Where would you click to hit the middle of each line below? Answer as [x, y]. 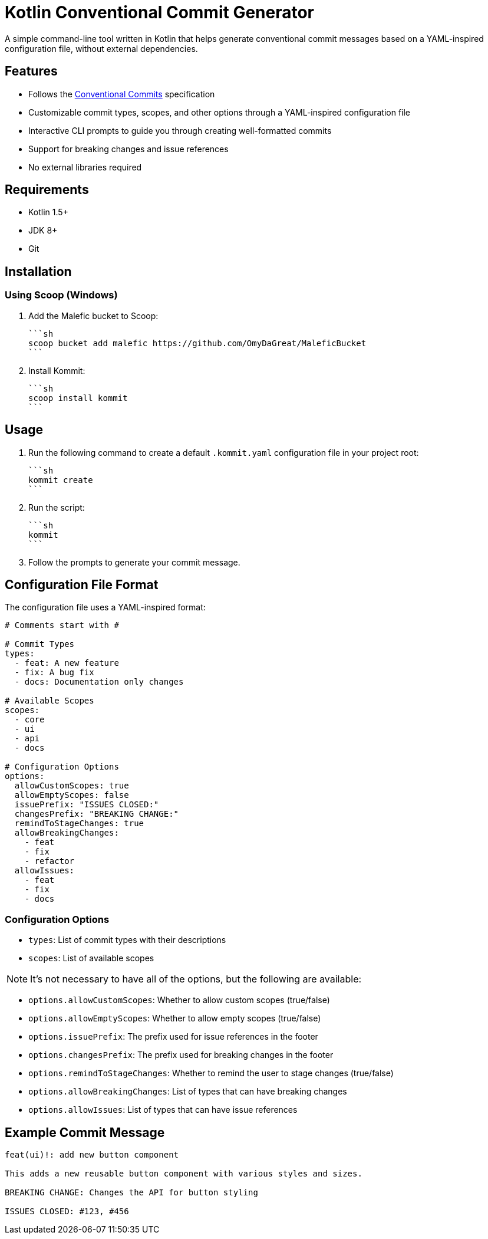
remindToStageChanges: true [79, 824]
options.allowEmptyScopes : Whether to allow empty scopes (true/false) [175, 1018]
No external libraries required [85, 167]
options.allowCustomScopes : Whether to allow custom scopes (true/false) [179, 1000]
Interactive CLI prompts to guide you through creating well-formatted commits [180, 130]
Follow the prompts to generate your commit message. [134, 562]
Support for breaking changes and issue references [128, 149]
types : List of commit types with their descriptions [127, 940]
